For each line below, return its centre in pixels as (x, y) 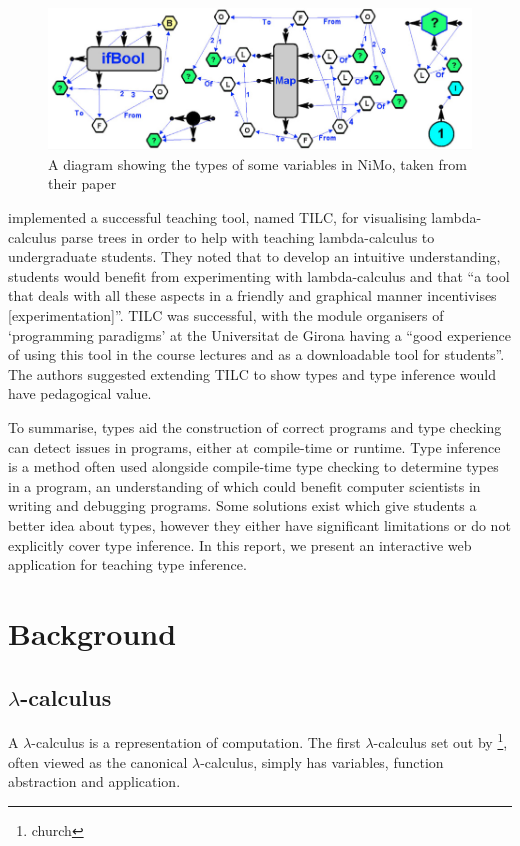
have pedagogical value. (80, 393)
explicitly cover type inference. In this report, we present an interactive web (240, 544)
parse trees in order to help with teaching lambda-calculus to (247, 236)
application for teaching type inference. (127, 564)
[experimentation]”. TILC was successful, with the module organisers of (226, 315)
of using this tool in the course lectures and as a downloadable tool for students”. (256, 354)
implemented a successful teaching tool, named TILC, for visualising (217, 217)
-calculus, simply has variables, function (322, 761)
